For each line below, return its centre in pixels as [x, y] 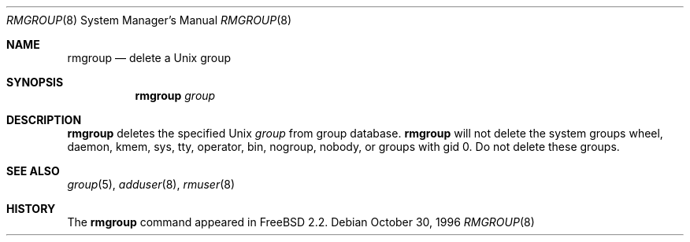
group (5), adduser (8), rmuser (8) [151, 184]
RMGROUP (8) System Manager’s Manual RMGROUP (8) [149, 20]
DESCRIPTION [44, 120]
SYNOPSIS [35, 82]
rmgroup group [175, 95]
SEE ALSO [33, 171]
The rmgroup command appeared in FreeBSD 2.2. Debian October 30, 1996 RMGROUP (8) [301, 222]
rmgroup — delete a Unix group [149, 58]
